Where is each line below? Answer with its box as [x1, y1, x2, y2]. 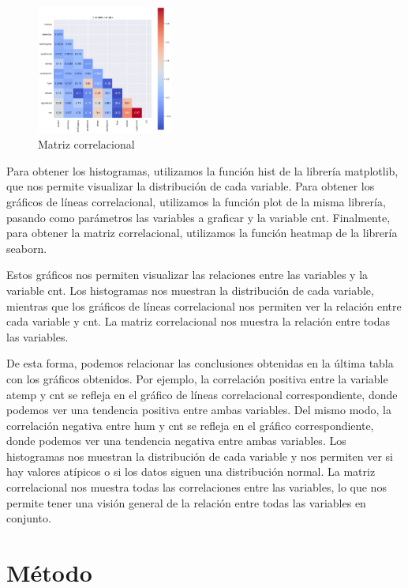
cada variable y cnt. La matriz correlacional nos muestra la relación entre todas [6, 313, 390, 330]
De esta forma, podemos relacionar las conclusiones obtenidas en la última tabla [6, 355, 394, 371]
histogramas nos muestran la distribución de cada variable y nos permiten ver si [6, 447, 393, 464]
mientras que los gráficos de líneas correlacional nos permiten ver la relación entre [6, 297, 402, 314]
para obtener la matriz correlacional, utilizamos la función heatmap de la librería [6, 224, 398, 241]
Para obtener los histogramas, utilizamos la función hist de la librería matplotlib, [6, 162, 399, 179]
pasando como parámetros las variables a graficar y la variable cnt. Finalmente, [6, 209, 391, 225]
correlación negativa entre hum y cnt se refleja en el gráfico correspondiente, [6, 416, 374, 433]
